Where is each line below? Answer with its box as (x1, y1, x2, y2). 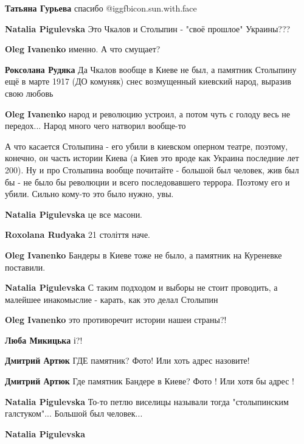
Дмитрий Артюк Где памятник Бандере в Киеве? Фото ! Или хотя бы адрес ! (5, 375, 294, 387)
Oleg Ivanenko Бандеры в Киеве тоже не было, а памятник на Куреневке (5, 248, 282, 261)
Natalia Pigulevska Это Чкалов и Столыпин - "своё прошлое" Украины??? (5, 22, 291, 35)
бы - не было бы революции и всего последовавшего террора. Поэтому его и (5, 175, 290, 188)
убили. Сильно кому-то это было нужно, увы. (5, 187, 174, 200)
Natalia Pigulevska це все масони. (5, 207, 143, 220)
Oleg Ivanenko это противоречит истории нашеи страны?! (5, 313, 227, 326)
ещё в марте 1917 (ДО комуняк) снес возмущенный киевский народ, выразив (5, 75, 291, 88)
